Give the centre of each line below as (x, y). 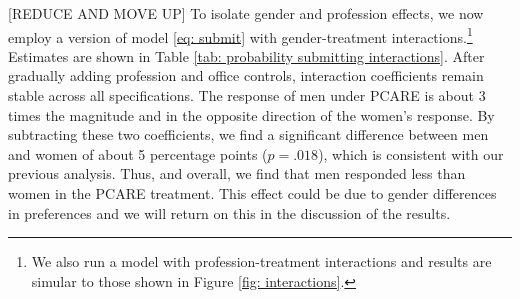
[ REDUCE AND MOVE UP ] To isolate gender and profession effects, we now (246, 13)
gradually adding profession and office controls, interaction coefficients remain (246, 75)
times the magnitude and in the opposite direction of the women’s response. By (251, 114)
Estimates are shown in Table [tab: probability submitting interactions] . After (246, 55)
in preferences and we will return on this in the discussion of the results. (229, 212)
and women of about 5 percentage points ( (138, 153)
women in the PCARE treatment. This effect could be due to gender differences (252, 193)
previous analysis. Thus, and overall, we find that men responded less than (237, 173)
